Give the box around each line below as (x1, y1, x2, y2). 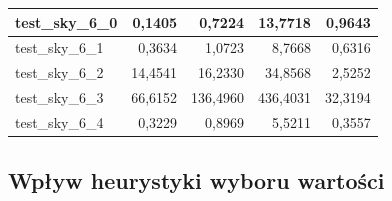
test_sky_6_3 (15, 87, 104, 108)
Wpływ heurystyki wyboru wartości (8, 165, 385, 196)
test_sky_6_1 (15, 37, 104, 58)
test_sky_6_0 (15, 11, 118, 32)
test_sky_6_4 (15, 111, 104, 132)
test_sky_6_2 (15, 62, 104, 83)
